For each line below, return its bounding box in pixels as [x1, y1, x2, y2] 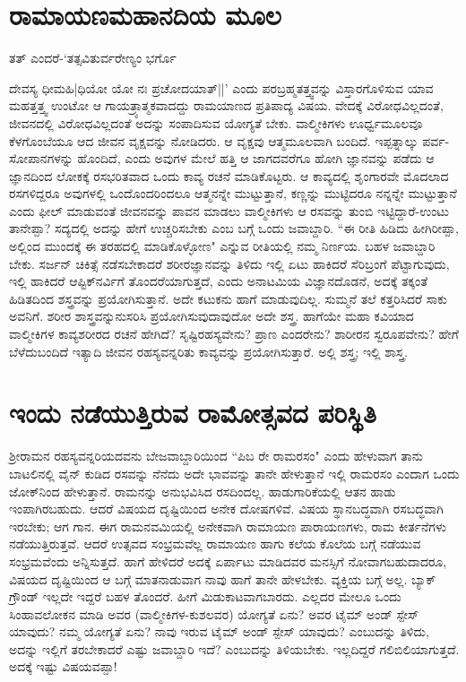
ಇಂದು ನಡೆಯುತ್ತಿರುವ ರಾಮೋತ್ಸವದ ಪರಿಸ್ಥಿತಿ [9, 394, 376, 431]
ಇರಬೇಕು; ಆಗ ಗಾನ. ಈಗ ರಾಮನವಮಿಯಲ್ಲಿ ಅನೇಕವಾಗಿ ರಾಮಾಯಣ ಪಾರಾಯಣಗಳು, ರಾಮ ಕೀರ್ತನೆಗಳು [9, 516, 446, 535]
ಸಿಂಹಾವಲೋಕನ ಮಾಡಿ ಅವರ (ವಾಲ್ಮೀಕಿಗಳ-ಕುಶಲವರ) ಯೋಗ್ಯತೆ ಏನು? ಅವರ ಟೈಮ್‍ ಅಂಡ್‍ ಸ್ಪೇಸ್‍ [9, 604, 419, 623]
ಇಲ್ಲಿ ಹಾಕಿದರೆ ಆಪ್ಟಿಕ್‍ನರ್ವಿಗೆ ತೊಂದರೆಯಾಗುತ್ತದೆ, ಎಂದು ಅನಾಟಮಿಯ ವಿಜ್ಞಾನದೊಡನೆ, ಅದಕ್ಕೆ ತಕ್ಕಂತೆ [9, 272, 428, 290]
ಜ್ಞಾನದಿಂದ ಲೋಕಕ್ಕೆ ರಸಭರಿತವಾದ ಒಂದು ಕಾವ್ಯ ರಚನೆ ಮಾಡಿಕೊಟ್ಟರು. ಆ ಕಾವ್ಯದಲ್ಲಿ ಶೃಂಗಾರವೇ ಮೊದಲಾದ [9, 166, 449, 185]
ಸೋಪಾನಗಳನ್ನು [9, 149, 73, 168]
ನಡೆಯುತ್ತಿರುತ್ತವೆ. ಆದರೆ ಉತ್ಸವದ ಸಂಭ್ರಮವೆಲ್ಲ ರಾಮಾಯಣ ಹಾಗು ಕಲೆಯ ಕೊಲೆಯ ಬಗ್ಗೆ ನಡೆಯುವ [9, 534, 421, 553]
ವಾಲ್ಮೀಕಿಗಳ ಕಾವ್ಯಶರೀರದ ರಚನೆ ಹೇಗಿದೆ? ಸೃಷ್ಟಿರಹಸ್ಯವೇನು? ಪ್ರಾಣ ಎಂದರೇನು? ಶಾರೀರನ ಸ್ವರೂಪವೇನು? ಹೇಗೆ [9, 324, 459, 343]
